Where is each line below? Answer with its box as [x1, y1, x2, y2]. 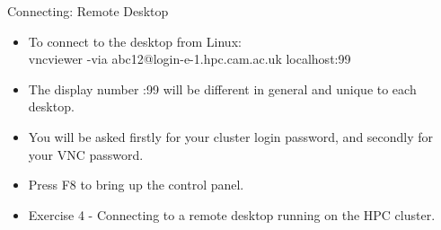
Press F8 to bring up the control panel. [28, 175, 244, 194]
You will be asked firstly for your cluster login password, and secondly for [28, 127, 434, 146]
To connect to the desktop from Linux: [28, 31, 242, 50]
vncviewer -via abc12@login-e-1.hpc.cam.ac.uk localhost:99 [28, 49, 351, 68]
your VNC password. [28, 145, 144, 164]
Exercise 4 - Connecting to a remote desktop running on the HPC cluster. [28, 205, 436, 224]
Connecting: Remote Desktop [7, 2, 169, 20]
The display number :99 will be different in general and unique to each [28, 79, 417, 98]
